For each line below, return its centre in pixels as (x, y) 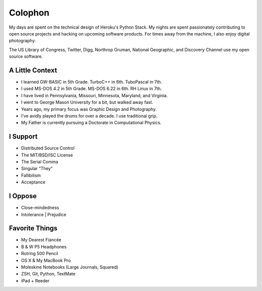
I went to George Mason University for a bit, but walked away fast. (87, 103)
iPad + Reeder (35, 281)
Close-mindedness (40, 208)
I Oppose (23, 196)
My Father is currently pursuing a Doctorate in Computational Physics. (91, 123)
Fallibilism (31, 175)
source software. (26, 56)
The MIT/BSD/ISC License (47, 155)
